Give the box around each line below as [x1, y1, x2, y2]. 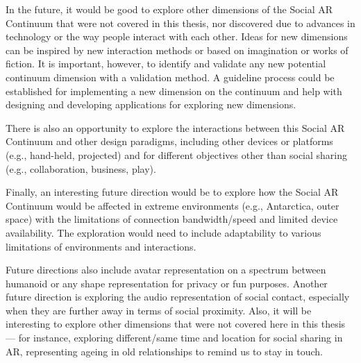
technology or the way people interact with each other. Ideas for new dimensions [6, 29, 348, 44]
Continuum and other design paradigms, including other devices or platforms [6, 134, 333, 149]
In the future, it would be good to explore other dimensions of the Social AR [6, 2, 333, 16]
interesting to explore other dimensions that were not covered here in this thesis [6, 316, 346, 331]
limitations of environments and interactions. [6, 239, 196, 253]
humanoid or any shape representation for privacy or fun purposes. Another [6, 276, 328, 290]
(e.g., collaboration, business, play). [6, 161, 156, 176]
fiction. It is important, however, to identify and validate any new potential [6, 56, 326, 71]
